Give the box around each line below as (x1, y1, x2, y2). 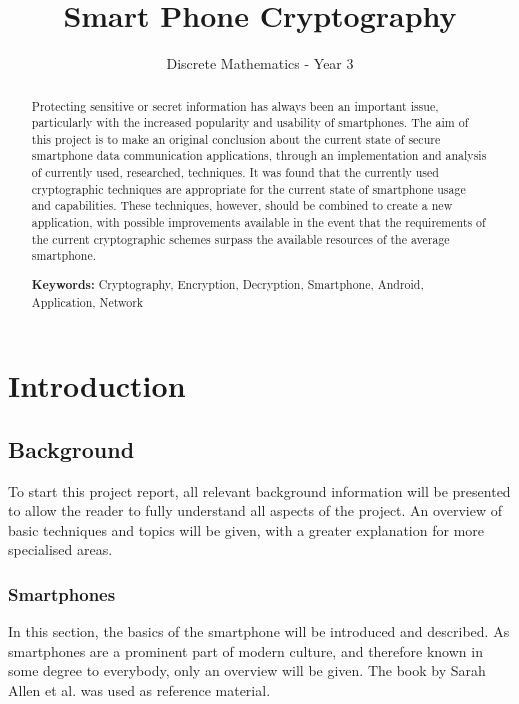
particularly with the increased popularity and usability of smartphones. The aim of (31, 114, 469, 131)
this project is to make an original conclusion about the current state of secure (31, 130, 441, 147)
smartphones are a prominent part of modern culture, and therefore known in (8, 640, 483, 661)
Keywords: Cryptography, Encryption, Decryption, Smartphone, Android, (31, 275, 424, 293)
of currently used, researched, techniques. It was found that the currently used (31, 164, 439, 181)
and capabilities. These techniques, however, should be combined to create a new (31, 197, 453, 214)
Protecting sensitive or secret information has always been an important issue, (31, 97, 439, 114)
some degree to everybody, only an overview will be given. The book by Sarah (8, 660, 486, 681)
